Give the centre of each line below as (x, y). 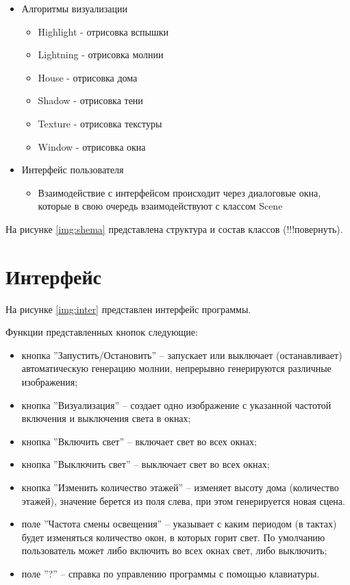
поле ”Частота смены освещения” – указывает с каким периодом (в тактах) (179, 524)
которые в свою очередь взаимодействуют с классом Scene (160, 206)
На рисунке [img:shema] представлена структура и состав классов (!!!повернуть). (174, 228)
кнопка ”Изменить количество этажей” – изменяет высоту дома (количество (180, 487)
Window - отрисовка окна (92, 146)
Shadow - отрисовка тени (90, 100)
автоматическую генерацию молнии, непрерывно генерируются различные (176, 368)
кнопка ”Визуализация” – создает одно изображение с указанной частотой (176, 404)
